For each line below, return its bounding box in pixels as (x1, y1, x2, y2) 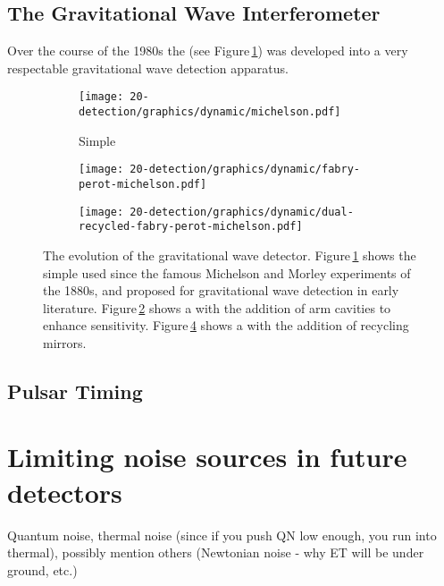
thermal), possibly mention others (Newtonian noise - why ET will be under (7, 543, 424, 562)
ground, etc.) (7, 560, 78, 579)
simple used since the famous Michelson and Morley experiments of (43, 263, 411, 282)
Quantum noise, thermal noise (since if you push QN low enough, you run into (7, 525, 437, 544)
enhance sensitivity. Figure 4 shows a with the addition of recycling (43, 316, 409, 335)
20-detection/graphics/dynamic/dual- (130, 205, 354, 218)
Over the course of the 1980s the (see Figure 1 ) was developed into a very (7, 41, 408, 60)
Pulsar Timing (7, 377, 143, 404)
